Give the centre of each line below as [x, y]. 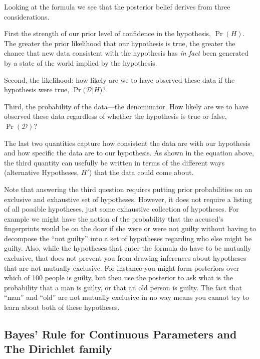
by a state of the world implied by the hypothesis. [81, 62]
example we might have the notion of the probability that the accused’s [114, 218]
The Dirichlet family [58, 349]
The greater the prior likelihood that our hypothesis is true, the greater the [120, 43]
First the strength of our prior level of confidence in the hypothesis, [107, 33]
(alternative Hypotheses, [42, 172]
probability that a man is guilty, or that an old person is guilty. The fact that [123, 287]
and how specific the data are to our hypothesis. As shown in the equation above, [129, 153]
